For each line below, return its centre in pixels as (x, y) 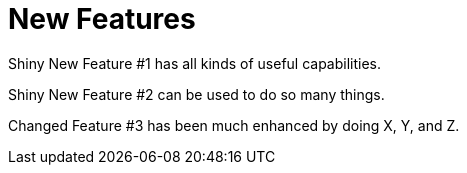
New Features (102, 19)
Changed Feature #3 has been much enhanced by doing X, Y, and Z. (234, 125)
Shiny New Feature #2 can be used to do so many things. (196, 94)
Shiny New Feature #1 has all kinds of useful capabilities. (195, 63)
